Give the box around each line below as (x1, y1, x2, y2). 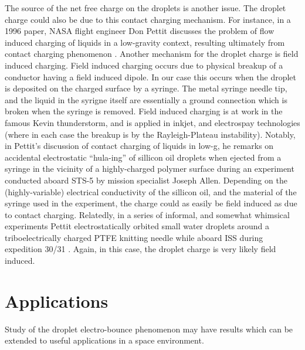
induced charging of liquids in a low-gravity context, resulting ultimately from (5, 36, 285, 48)
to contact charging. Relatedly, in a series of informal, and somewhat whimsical (5, 208, 290, 220)
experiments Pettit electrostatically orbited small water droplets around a (5, 220, 270, 232)
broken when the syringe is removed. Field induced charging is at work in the (5, 105, 283, 117)
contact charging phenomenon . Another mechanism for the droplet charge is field (5, 47, 299, 60)
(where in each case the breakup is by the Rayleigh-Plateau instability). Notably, (5, 128, 296, 140)
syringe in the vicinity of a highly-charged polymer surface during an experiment (5, 162, 294, 175)
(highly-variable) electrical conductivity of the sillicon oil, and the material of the (5, 185, 297, 198)
